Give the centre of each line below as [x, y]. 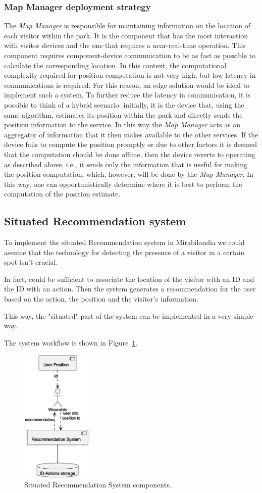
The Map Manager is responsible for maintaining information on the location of [127, 26]
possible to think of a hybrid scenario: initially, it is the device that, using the [124, 104]
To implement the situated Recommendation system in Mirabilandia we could [124, 242]
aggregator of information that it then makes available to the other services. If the [131, 134]
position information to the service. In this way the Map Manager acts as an [122, 125]
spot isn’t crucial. [31, 262]
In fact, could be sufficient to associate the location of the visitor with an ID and [129, 279]
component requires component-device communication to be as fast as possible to [130, 55]
